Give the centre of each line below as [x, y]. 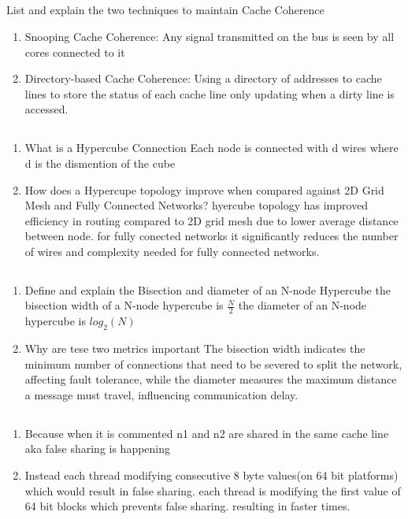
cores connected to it [75, 52]
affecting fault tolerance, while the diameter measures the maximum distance [211, 379]
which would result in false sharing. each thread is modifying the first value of [213, 490]
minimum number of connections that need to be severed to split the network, [213, 363]
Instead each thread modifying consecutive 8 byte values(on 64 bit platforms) [211, 475]
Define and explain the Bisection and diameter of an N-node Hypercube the [208, 289]
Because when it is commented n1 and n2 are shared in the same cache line [207, 433]
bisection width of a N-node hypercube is [124, 305]
